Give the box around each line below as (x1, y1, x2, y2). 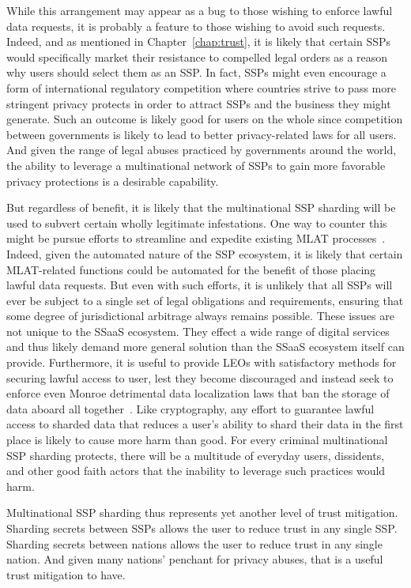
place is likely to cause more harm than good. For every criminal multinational (6, 432, 388, 448)
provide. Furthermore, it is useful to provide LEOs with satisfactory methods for (6, 354, 397, 371)
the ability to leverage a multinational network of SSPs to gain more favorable (6, 156, 386, 173)
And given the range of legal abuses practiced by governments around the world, (6, 141, 397, 158)
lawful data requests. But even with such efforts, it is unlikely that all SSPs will (6, 277, 393, 293)
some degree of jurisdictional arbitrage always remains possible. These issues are (6, 307, 394, 324)
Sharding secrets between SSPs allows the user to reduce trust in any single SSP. (6, 520, 398, 536)
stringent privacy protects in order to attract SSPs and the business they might (6, 95, 391, 111)
